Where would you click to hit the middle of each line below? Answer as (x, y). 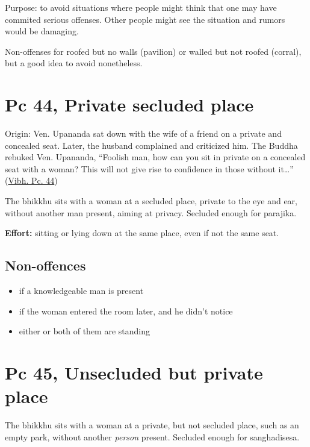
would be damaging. (42, 31)
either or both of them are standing (85, 331)
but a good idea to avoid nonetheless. (74, 63)
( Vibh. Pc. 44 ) (31, 180)
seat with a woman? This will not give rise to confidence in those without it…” (149, 168)
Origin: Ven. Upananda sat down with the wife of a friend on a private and (143, 133)
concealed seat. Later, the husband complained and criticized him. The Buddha (151, 145)
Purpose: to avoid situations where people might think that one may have (141, 7)
